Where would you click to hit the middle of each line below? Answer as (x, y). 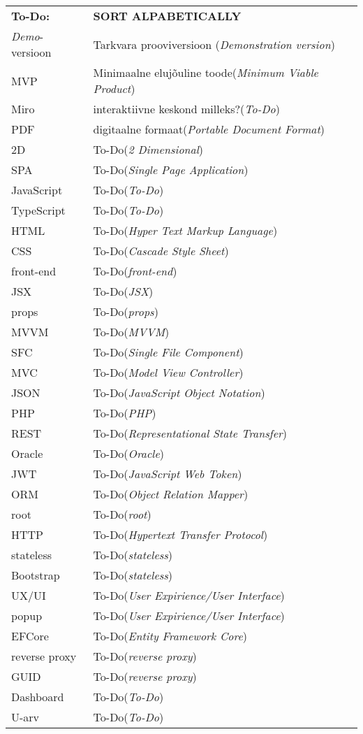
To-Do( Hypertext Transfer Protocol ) (180, 534)
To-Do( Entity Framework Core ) (170, 636)
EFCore (30, 636)
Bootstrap (36, 575)
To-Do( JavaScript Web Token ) (168, 474)
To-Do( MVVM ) (131, 332)
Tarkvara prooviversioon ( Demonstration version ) (214, 44)
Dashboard (38, 697)
